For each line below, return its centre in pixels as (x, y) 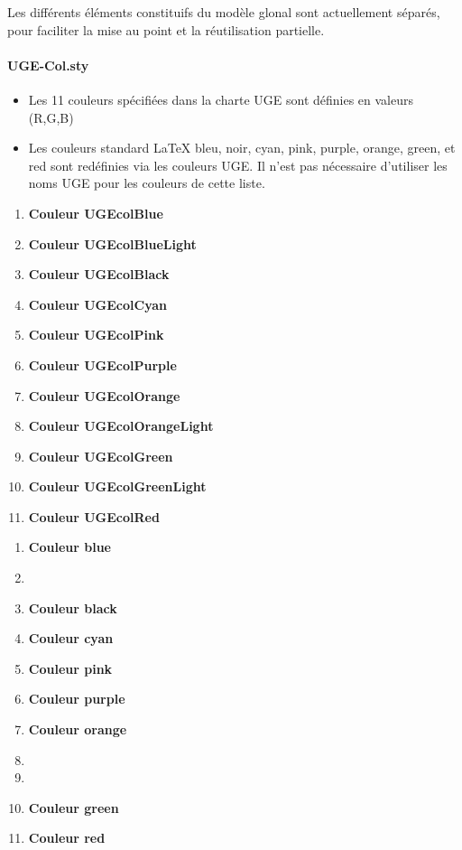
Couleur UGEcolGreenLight (117, 486)
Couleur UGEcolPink (96, 335)
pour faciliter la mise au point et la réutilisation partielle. (166, 29)
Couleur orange (78, 729)
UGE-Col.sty (48, 65)
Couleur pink (70, 668)
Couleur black (73, 607)
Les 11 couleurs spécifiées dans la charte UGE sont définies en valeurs (221, 99)
